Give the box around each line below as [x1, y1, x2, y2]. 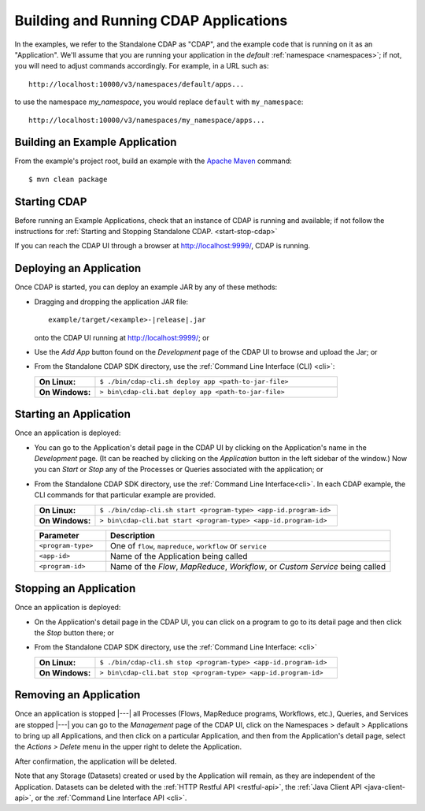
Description [110, 530, 155, 541]
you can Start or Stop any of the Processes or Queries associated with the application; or [34, 465, 323, 474]
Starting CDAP [14, 195, 87, 208]
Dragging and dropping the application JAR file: [34, 296, 189, 307]
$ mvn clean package [28, 174, 108, 184]
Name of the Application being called [110, 550, 248, 561]
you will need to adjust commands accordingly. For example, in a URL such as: [14, 61, 269, 71]
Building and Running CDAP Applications [14, 12, 288, 29]
